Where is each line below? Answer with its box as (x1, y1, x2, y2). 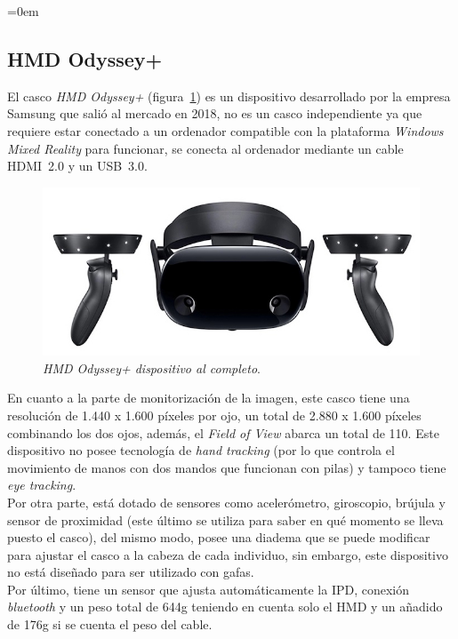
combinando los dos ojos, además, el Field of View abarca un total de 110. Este (7, 423, 439, 442)
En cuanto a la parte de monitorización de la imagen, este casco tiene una (7, 388, 410, 407)
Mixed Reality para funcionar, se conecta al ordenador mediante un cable (7, 139, 404, 157)
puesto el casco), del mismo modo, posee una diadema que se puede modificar (7, 528, 430, 547)
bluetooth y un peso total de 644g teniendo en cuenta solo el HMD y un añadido (7, 597, 443, 616)
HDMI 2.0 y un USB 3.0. (7, 156, 148, 175)
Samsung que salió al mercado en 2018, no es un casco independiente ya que (7, 104, 422, 123)
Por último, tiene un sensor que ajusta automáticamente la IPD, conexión (7, 579, 410, 598)
